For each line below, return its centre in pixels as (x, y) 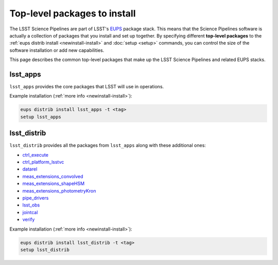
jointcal (30, 212)
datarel (30, 169)
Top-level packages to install (73, 13)
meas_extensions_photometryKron (59, 191)
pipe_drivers (36, 198)
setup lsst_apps (41, 117)
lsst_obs (31, 205)
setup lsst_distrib (45, 250)
